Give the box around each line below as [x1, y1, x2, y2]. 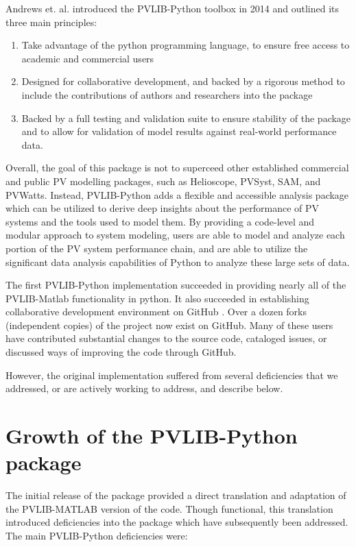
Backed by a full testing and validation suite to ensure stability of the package [21, 110, 351, 125]
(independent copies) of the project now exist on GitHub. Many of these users [5, 317, 333, 332]
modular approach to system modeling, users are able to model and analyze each [5, 228, 345, 242]
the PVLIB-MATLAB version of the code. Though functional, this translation [5, 501, 333, 515]
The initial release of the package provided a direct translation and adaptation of [5, 488, 346, 502]
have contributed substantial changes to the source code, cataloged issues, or [5, 331, 327, 345]
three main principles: [5, 14, 97, 29]
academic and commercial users [21, 51, 154, 65]
